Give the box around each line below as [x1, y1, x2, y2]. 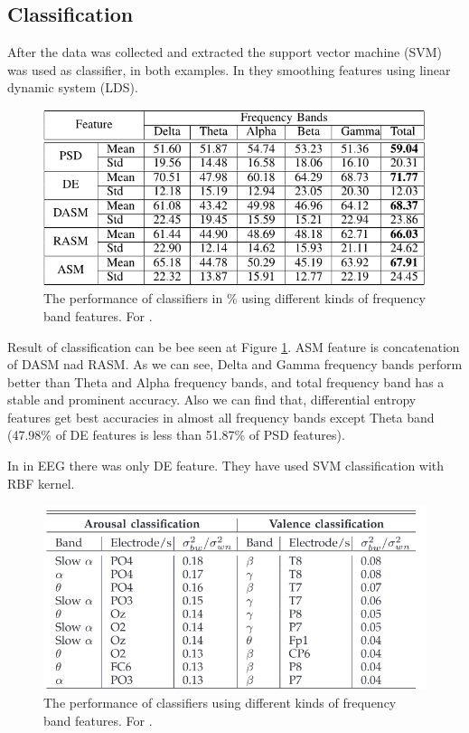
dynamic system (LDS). [7, 78, 138, 97]
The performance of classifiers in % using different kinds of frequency [43, 289, 426, 308]
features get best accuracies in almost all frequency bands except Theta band [7, 407, 435, 426]
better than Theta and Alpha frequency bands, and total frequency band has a [7, 372, 445, 391]
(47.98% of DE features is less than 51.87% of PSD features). [7, 425, 345, 444]
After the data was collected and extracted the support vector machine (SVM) [7, 43, 442, 62]
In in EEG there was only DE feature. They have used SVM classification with [7, 456, 445, 475]
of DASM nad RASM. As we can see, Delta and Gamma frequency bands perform [7, 355, 463, 374]
